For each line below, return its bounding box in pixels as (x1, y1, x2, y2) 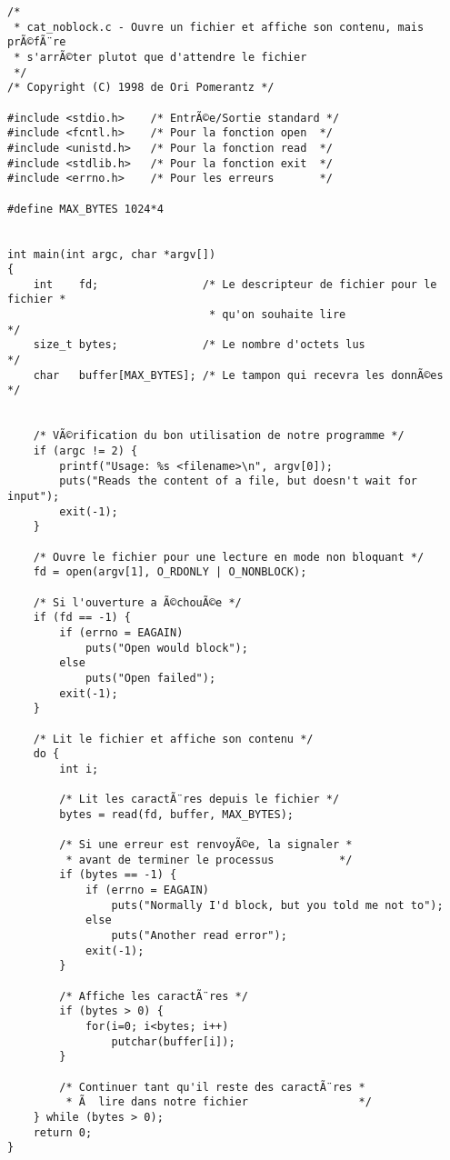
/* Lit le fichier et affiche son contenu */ (33, 732, 314, 745)
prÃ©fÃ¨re (7, 35, 66, 49)
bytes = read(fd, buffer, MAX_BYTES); (59, 807, 294, 821)
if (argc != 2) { (33, 445, 138, 458)
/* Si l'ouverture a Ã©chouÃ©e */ (33, 595, 242, 609)
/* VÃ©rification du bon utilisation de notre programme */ (33, 429, 405, 443)
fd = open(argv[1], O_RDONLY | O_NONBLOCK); (33, 565, 307, 579)
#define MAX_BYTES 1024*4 (7, 202, 164, 215)
